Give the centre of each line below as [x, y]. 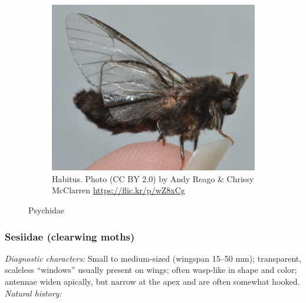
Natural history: [33, 293]
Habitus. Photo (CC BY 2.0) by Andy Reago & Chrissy [153, 178]
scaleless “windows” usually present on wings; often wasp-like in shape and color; [151, 270]
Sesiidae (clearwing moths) [70, 236]
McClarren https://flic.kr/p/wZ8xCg [119, 190]
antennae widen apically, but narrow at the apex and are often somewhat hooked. [152, 281]
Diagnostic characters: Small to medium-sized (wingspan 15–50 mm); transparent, [153, 258]
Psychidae [46, 210]
